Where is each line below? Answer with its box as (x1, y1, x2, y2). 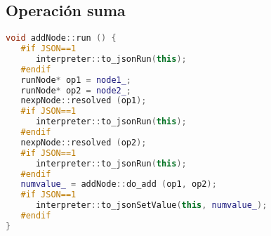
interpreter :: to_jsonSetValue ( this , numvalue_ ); (35, 200, 267, 211)
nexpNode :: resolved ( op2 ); (20, 137, 147, 147)
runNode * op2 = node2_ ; (20, 85, 132, 96)
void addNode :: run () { (6, 33, 117, 44)
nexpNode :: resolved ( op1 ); (20, 96, 147, 106)
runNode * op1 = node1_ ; (20, 74, 132, 85)
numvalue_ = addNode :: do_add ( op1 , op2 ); (20, 179, 217, 190)
